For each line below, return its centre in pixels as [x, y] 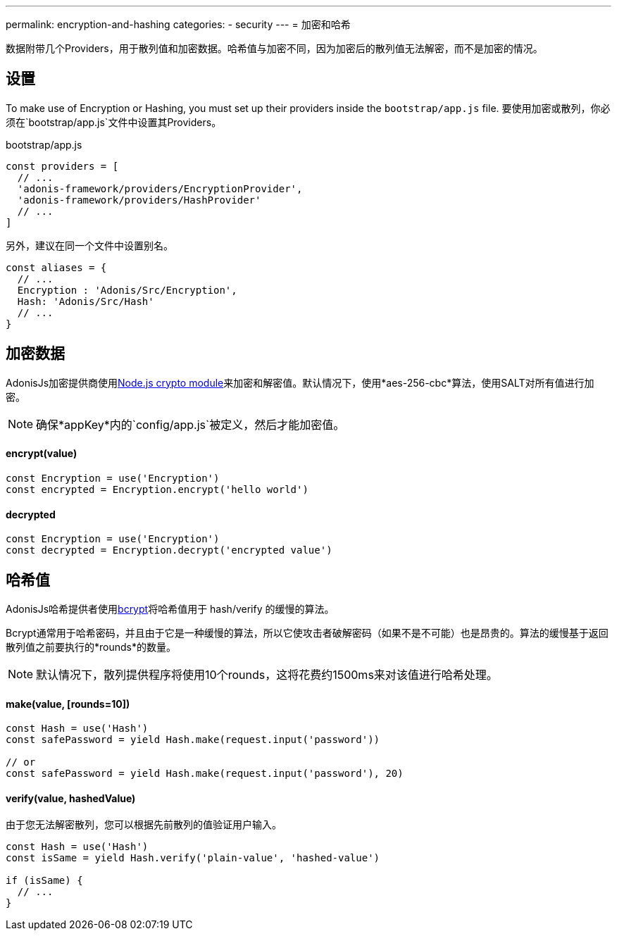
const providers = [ [62, 166]
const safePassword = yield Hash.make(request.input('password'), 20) [205, 774]
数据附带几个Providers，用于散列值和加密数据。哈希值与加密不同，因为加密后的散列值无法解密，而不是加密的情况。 [274, 48]
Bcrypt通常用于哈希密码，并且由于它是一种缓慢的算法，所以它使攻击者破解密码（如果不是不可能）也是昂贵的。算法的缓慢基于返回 [307, 632]
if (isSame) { [44, 881]
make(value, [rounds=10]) [68, 704]
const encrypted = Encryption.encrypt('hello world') [157, 489]
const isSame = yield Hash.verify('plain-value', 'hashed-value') [193, 858]
